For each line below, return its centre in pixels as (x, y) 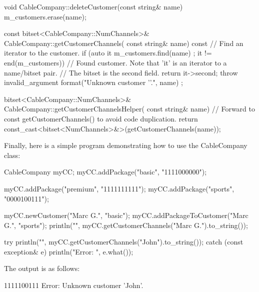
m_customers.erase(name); (45, 16)
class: (12, 155)
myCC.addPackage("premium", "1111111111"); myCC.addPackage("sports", (119, 188)
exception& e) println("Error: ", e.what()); (69, 251)
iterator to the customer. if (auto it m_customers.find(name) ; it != (108, 53)
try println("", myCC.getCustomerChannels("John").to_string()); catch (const (124, 242)
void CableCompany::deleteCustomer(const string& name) (93, 6)
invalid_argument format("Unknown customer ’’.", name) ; (93, 82)
